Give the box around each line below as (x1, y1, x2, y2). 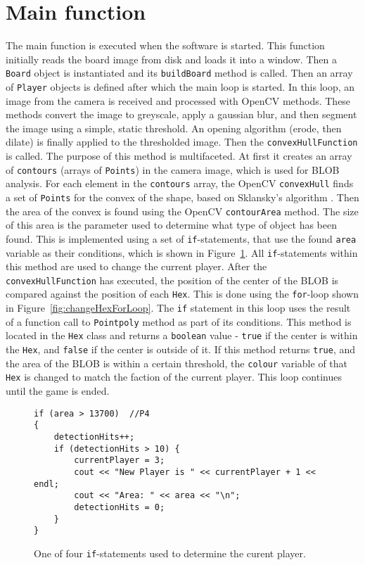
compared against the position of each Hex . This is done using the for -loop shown (6, 286, 359, 301)
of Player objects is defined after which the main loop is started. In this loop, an (6, 79, 355, 94)
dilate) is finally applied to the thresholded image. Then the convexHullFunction (6, 134, 358, 149)
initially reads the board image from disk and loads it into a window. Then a (6, 51, 337, 66)
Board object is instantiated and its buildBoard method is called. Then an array (6, 65, 353, 80)
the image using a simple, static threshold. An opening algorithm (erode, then (6, 120, 342, 135)
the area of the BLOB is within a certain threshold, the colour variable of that (6, 355, 348, 370)
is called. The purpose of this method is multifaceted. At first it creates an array (6, 148, 352, 163)
